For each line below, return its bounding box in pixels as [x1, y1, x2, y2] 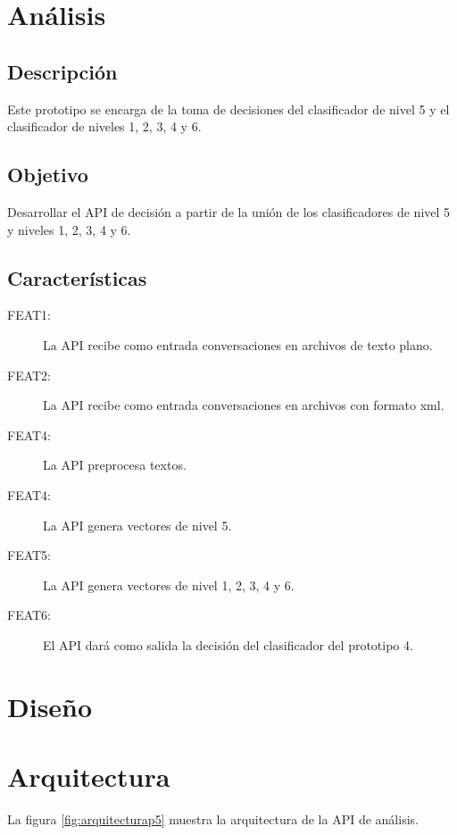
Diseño [7, 688, 93, 724]
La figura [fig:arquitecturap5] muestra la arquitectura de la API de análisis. [7, 809, 419, 828]
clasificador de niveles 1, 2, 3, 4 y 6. [7, 117, 202, 136]
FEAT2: [7, 365, 52, 384]
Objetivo [7, 161, 88, 188]
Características [7, 263, 147, 291]
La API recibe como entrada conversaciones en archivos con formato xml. [43, 396, 445, 414]
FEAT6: [7, 605, 52, 624]
